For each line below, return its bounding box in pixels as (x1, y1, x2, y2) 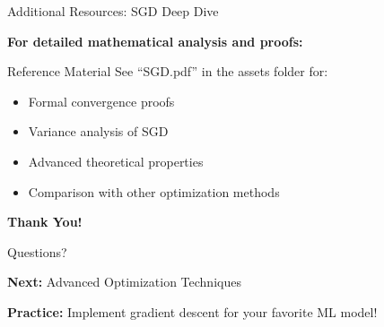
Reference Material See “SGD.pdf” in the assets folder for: (7, 62, 328, 81)
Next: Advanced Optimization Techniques (7, 272, 241, 291)
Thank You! (7, 212, 83, 231)
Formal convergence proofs (28, 91, 175, 110)
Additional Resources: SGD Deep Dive (7, 2, 219, 20)
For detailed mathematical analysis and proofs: (7, 31, 303, 50)
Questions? (7, 242, 67, 261)
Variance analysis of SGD (28, 122, 169, 141)
